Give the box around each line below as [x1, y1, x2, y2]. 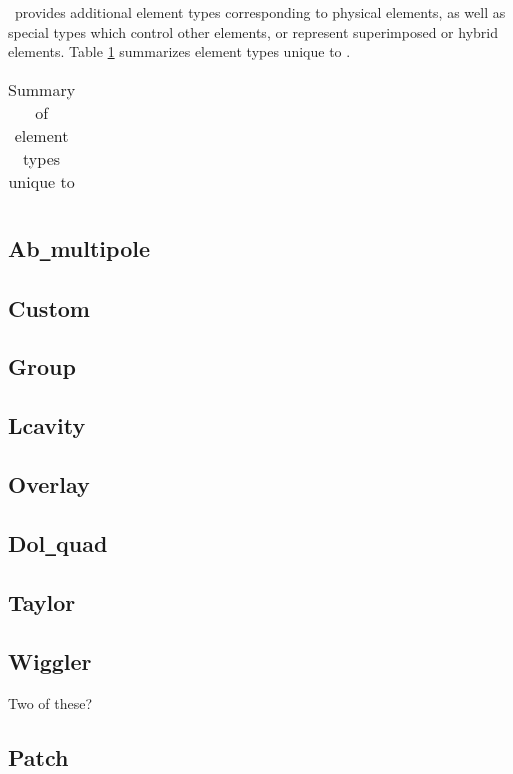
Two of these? [8, 692, 93, 713]
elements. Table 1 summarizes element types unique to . [8, 41, 351, 62]
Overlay [8, 468, 90, 499]
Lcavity [8, 410, 86, 441]
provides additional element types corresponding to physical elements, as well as [14, 2, 506, 22]
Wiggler [8, 645, 92, 676]
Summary [8, 77, 76, 101]
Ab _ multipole [8, 233, 151, 264]
